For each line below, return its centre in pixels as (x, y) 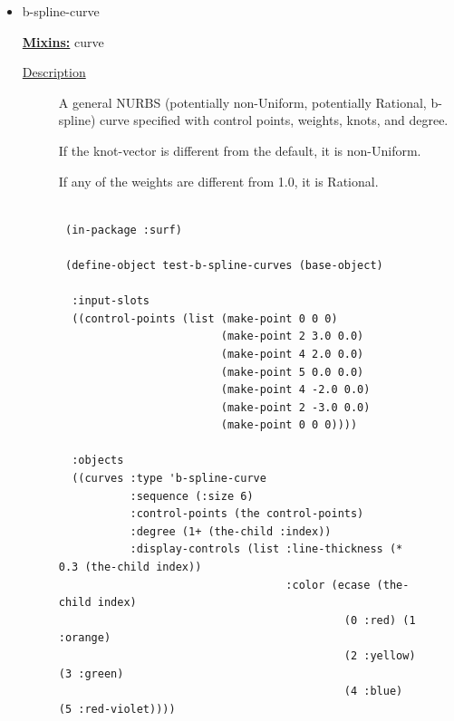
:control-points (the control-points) (247, 514)
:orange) (85, 638)
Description (54, 72)
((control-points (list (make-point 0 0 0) (205, 318)
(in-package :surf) (123, 230)
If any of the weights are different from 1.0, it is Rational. (218, 181)
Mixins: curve (63, 41)
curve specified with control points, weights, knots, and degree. (274, 120)
